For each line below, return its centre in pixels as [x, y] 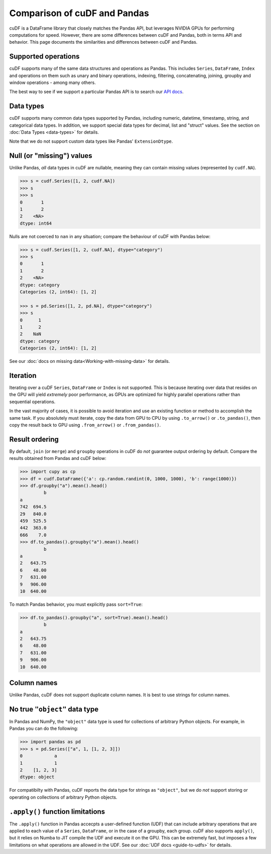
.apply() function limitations [57, 812]
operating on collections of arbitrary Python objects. [63, 797]
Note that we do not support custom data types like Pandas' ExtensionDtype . [91, 141]
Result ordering [34, 439]
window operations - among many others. [53, 82]
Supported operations [44, 57]
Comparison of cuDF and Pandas [79, 13]
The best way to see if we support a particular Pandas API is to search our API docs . [97, 92]
